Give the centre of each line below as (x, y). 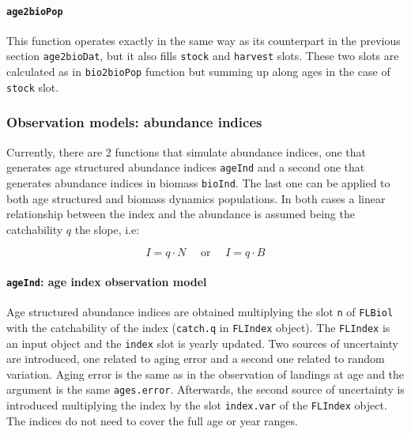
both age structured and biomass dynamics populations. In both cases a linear (196, 198)
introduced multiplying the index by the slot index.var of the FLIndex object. (197, 405)
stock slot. (33, 87)
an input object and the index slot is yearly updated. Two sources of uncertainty (202, 343)
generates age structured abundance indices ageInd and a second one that (186, 167)
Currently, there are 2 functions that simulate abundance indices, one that (187, 151)
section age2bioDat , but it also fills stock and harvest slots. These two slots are (203, 56)
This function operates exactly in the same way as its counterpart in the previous (204, 40)
